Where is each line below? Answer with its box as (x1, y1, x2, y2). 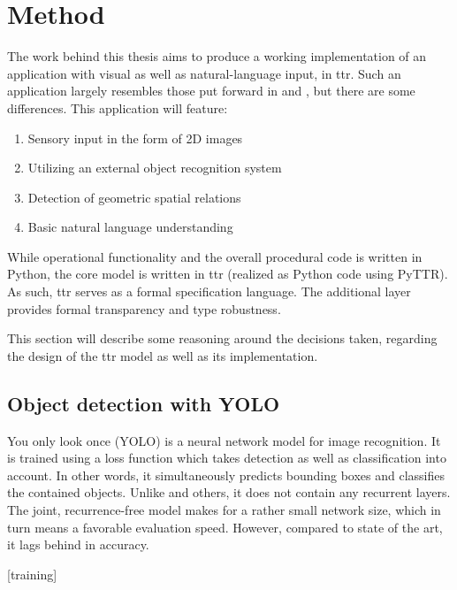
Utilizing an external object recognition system (27, 158, 282, 177)
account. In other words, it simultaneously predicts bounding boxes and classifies (7, 465, 446, 484)
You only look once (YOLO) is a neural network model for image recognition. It (7, 431, 441, 449)
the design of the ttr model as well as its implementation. (7, 346, 318, 364)
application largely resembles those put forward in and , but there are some (7, 81, 415, 100)
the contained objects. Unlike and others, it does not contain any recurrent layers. (7, 483, 451, 502)
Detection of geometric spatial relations (27, 188, 241, 206)
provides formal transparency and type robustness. (7, 299, 281, 318)
